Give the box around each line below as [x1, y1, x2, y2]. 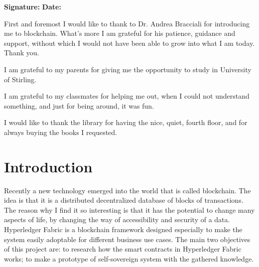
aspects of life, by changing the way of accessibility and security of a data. [4, 214, 230, 225]
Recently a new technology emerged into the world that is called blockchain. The [4, 185, 251, 195]
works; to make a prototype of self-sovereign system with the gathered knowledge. [4, 253, 254, 264]
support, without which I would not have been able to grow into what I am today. [4, 37, 255, 48]
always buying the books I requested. [4, 127, 117, 137]
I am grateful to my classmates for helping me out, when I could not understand [4, 91, 250, 101]
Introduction [4, 156, 93, 176]
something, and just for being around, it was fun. [4, 100, 154, 111]
